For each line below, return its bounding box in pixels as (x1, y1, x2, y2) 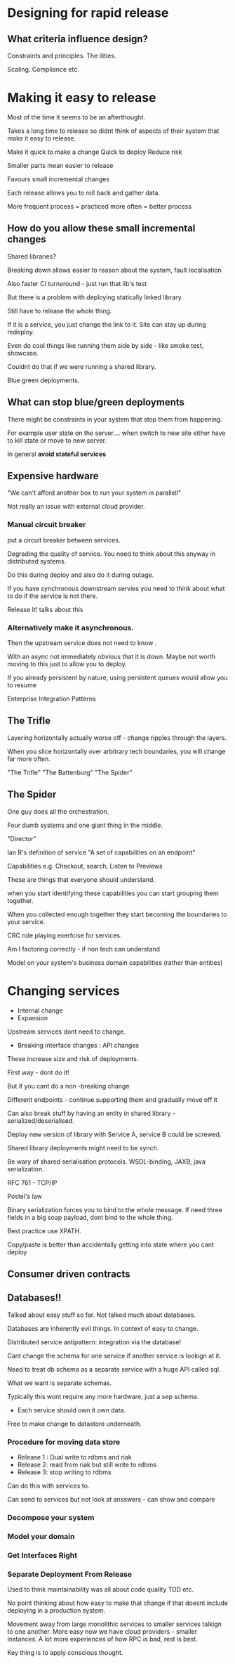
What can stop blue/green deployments (7, 396, 184, 408)
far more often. (7, 754, 51, 763)
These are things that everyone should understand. (7, 875, 156, 883)
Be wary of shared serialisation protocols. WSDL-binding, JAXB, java (7, 1157, 206, 1166)
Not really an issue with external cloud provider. (7, 502, 145, 511)
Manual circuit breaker (7, 520, 86, 530)
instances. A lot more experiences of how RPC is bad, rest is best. (7, 1635, 198, 1644)
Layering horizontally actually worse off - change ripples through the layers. (7, 733, 227, 742)
